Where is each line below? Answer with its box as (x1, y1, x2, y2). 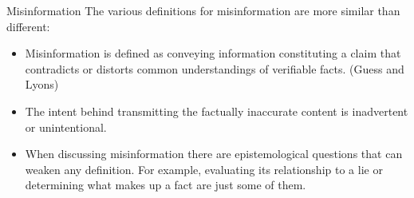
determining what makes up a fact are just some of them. (25, 176, 306, 193)
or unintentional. (25, 118, 107, 135)
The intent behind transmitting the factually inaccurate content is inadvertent (25, 102, 408, 119)
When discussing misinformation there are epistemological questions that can (25, 145, 403, 162)
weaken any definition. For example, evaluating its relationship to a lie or (25, 160, 383, 177)
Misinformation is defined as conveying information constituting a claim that (25, 45, 401, 61)
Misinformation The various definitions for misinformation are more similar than (6, 2, 400, 18)
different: (6, 18, 50, 34)
